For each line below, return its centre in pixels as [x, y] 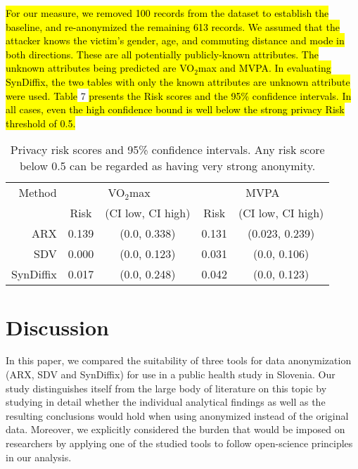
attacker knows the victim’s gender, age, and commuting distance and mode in [175, 40]
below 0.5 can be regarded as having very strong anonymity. [167, 166]
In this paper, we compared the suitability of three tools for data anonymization [179, 360]
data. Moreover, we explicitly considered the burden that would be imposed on [175, 429]
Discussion [57, 327]
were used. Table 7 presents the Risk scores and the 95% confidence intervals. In [179, 95]
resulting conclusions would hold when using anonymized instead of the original [177, 415]
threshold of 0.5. [41, 123]
